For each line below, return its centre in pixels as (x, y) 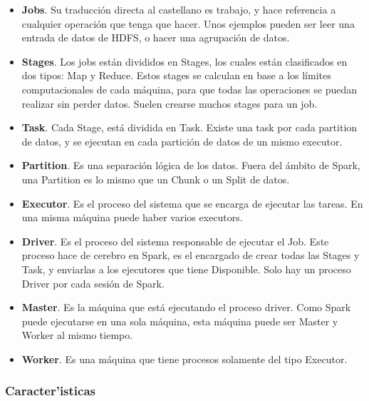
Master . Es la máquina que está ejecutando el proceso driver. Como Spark (186, 307)
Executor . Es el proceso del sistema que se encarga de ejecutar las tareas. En (192, 203)
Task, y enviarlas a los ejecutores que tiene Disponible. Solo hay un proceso (186, 269)
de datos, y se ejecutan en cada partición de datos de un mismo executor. (182, 141)
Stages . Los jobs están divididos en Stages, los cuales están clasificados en (184, 61)
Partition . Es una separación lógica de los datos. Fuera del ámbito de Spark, (191, 165)
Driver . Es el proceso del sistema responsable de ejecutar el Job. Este (175, 241)
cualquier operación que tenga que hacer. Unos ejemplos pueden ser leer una (188, 23)
